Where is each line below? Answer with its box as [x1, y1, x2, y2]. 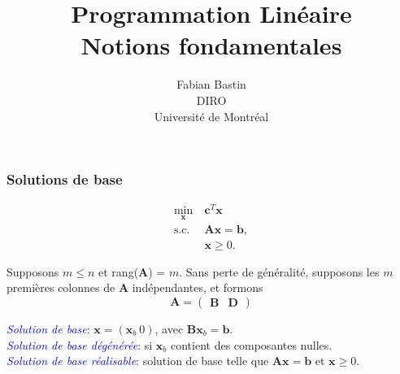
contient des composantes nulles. [170, 336, 333, 353]
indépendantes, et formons [132, 279, 263, 296]
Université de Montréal [154, 107, 269, 124]
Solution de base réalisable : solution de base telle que [7, 352, 269, 369]
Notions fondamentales [80, 28, 342, 62]
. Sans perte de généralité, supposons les [179, 263, 380, 280]
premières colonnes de [7, 279, 115, 296]
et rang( [98, 263, 139, 280]
